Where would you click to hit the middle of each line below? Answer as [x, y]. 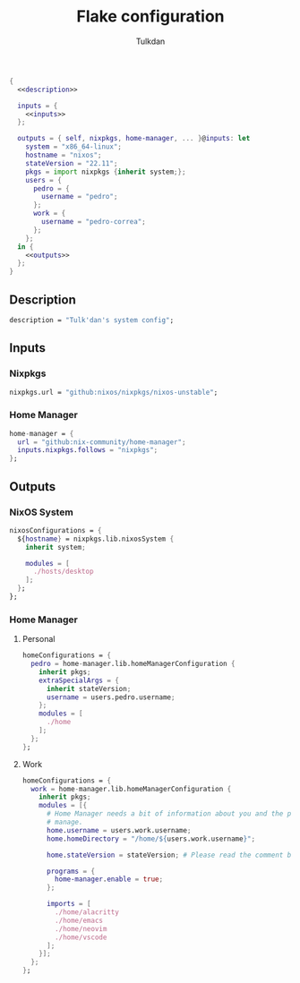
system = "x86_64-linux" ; [74, 147]
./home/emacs [79, 920]
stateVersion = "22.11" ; [72, 163]
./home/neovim [81, 928]
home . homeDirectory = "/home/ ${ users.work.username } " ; [151, 839]
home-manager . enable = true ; [109, 879]
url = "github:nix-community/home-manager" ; [102, 442]
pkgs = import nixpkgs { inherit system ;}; [106, 172]
